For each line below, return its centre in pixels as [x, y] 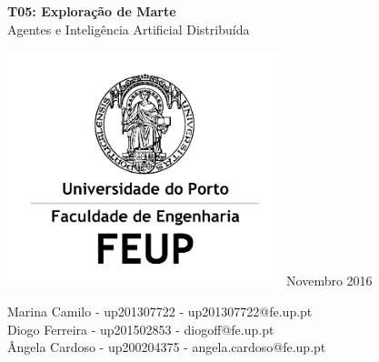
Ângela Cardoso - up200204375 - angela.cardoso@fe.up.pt [167, 347]
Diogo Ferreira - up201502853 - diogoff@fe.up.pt [141, 329]
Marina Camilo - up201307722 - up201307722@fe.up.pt [160, 312]
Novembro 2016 [329, 281]
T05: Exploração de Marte [92, 11]
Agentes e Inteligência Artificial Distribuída [129, 29]
